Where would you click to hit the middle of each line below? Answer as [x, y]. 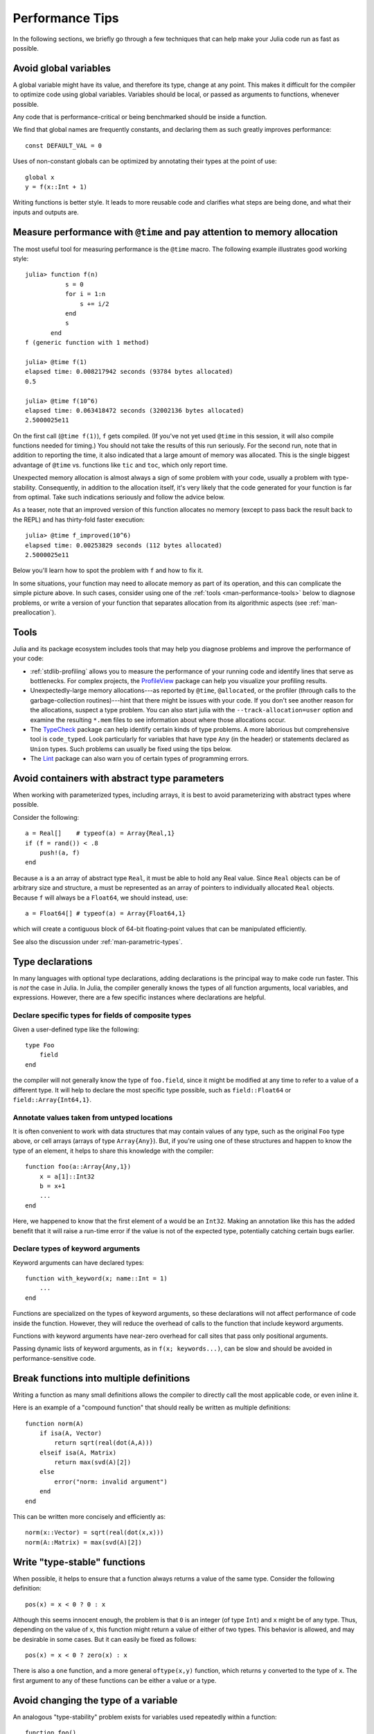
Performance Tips [66, 18]
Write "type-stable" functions [79, 1562]
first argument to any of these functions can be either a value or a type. [115, 1680]
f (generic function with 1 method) [87, 343]
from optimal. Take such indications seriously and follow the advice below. [119, 497]
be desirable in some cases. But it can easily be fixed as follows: [105, 1639]
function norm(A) [54, 1423]
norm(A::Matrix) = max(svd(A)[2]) [83, 1542]
